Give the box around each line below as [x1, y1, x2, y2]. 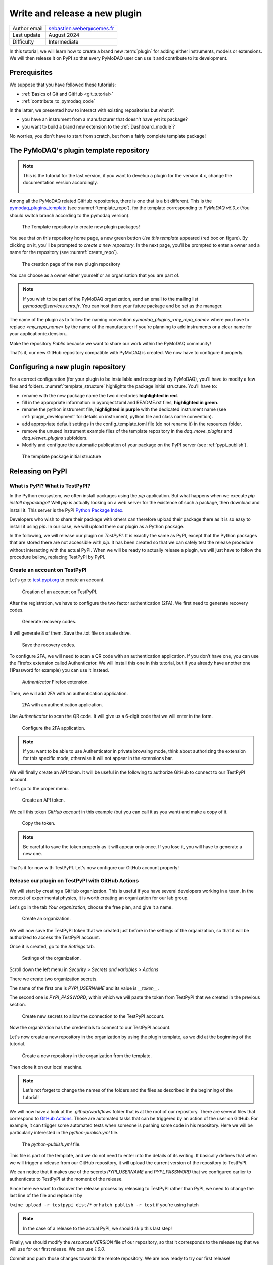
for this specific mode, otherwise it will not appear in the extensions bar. [23, 755, 173, 761]
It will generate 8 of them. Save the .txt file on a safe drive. [9, 630, 131, 636]
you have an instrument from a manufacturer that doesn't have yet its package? [22, 116, 188, 122]
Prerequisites [9, 68, 53, 77]
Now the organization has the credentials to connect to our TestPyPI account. [9, 1025, 171, 1031]
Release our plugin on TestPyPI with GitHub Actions [9, 877, 139, 884]
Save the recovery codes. [22, 642, 76, 648]
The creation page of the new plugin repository [22, 261, 121, 267]
